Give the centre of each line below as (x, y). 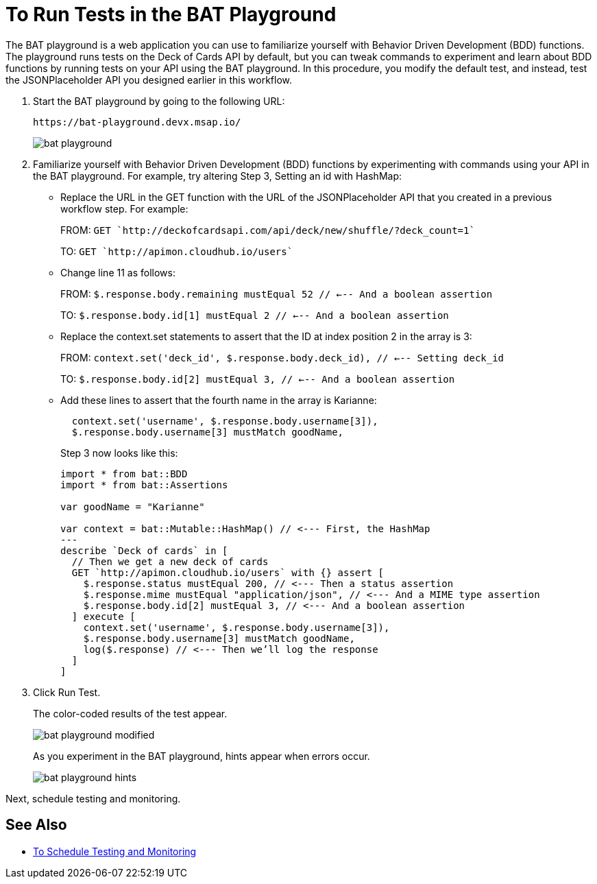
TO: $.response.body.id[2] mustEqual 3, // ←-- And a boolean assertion (258, 379)
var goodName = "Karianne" (133, 506)
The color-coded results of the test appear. (130, 713)
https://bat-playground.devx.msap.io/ (137, 122)
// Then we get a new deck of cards (170, 561)
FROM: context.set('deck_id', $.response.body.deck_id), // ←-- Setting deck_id (282, 357)
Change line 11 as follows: (118, 272)
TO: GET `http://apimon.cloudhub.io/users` (177, 251)
